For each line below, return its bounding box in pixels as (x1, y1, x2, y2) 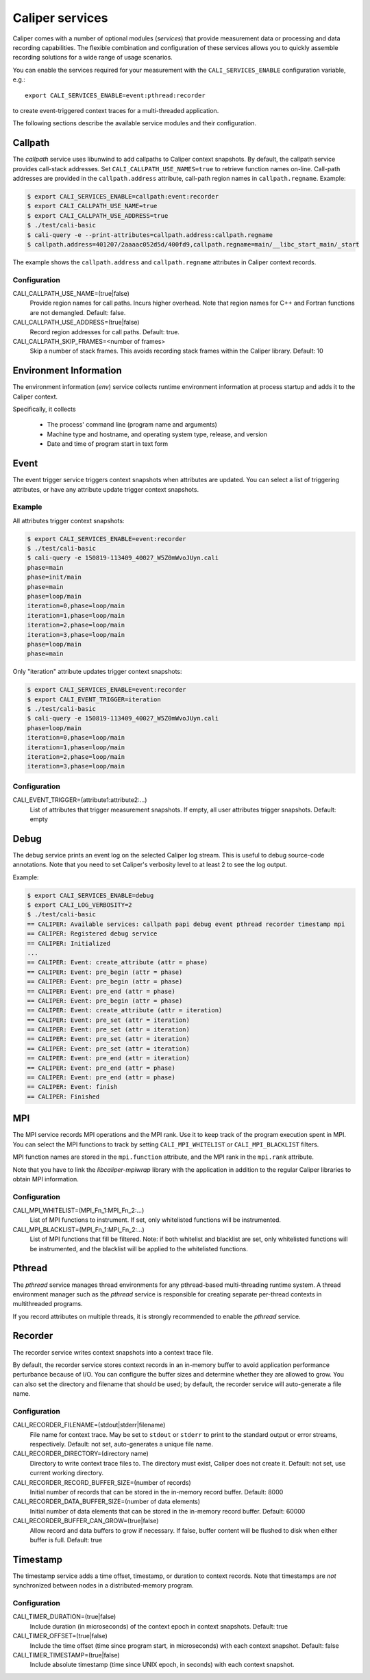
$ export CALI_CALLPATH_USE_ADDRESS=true (27, 212, 169, 219)
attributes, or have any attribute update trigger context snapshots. (12, 485, 199, 493)
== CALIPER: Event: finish (27, 1083, 118, 1091)
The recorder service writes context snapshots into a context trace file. (12, 1348, 214, 1356)
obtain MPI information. (12, 1175, 79, 1183)
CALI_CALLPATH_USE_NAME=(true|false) (12, 290, 130, 298)
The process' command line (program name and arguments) (47, 421, 217, 429)
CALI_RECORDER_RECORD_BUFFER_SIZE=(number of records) (12, 1478, 191, 1486)
